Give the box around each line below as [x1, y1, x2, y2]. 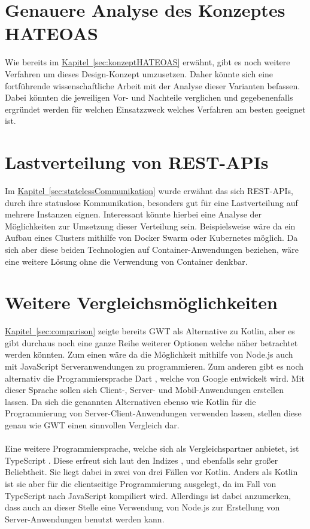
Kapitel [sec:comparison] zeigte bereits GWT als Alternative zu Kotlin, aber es [5, 325, 295, 337]
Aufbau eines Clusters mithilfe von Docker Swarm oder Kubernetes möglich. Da [5, 231, 298, 244]
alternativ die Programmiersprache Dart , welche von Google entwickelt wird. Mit [5, 371, 305, 384]
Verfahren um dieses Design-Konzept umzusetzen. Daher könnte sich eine [5, 67, 273, 80]
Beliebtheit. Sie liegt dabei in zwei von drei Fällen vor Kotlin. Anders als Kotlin [5, 465, 298, 478]
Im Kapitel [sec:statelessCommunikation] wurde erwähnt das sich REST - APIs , [5, 185, 293, 197]
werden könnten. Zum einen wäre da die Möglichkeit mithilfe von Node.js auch [5, 348, 293, 361]
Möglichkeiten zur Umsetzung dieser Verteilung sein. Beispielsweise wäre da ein [5, 219, 296, 232]
